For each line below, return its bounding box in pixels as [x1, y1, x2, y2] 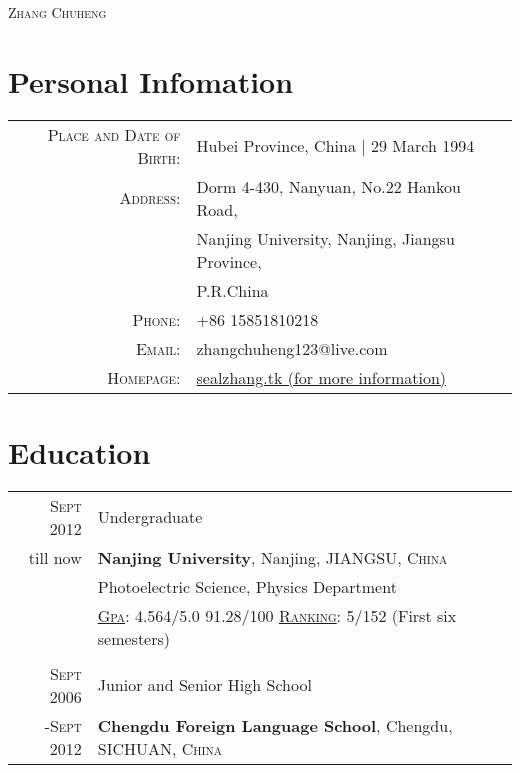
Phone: [132, 307, 181, 331]
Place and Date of [47, 122, 181, 146]
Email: [135, 336, 181, 360]
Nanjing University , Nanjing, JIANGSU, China [97, 545, 448, 569]
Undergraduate [97, 505, 203, 529]
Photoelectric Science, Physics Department [97, 574, 397, 598]
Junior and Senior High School [97, 673, 312, 697]
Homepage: [107, 365, 181, 389]
